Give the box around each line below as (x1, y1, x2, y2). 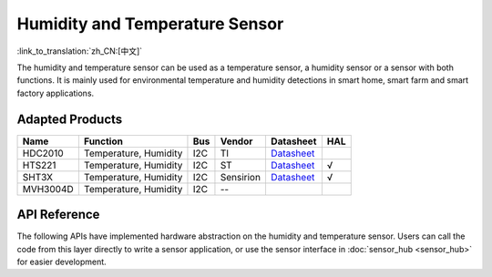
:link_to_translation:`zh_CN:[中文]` (16, 46, 143, 56)
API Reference (16, 207, 100, 222)
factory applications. (16, 87, 95, 98)
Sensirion (220, 170, 261, 183)
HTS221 (22, 159, 56, 171)
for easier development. (16, 256, 107, 267)
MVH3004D (22, 182, 75, 195)
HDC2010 (22, 147, 64, 159)
